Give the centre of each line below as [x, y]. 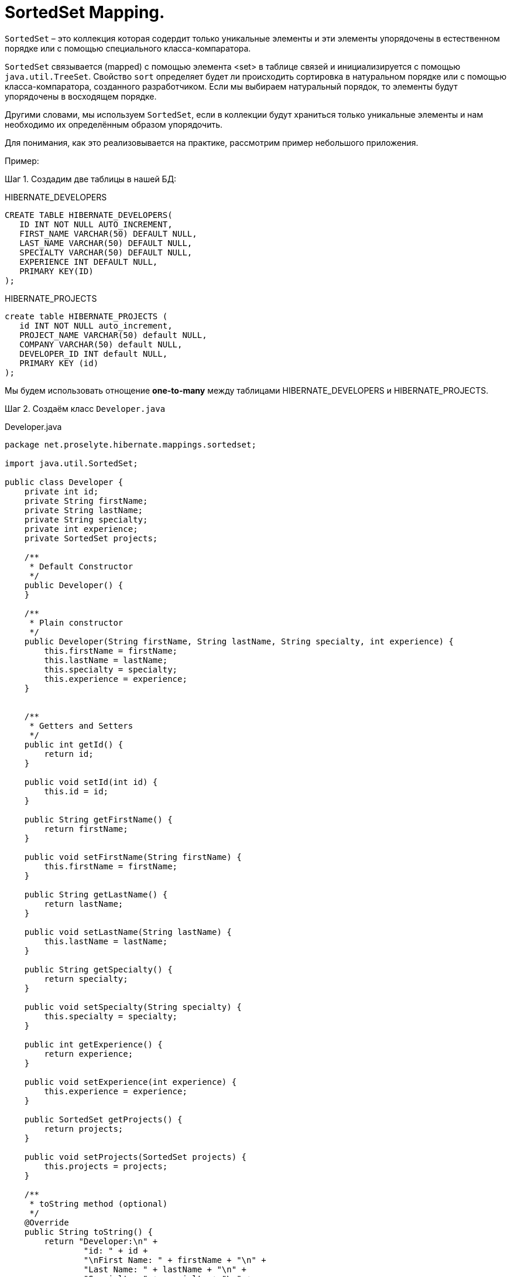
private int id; [61, 491]
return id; [69, 754]
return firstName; [86, 829]
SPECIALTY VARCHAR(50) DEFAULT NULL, [106, 252]
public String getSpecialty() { [98, 969]
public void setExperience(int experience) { [131, 1082]
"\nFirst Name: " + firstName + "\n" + [175, 1260]
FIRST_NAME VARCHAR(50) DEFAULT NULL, [108, 233]
